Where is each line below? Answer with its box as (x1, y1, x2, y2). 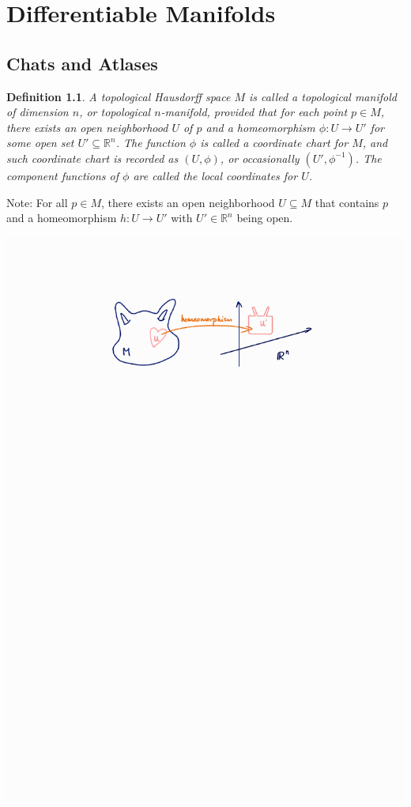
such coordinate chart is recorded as (6, 149, 179, 166)
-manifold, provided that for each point (160, 104, 348, 120)
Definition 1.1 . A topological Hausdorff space (6, 88, 231, 104)
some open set (6, 134, 74, 151)
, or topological (79, 104, 151, 120)
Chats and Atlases (6, 51, 158, 75)
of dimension (6, 104, 69, 120)
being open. (236, 209, 293, 226)
